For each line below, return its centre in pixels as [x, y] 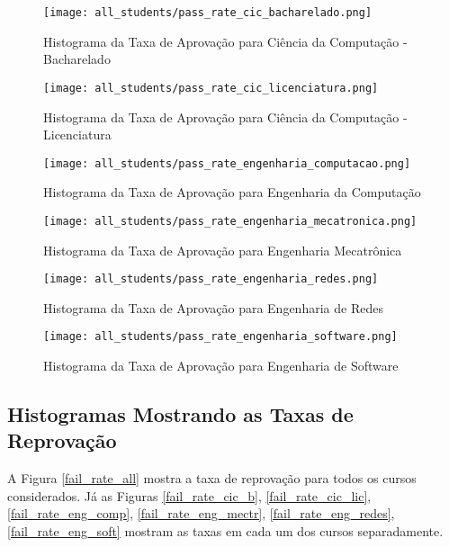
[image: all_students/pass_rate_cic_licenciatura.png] [211, 88]
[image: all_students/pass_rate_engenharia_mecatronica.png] [230, 221]
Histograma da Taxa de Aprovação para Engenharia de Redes [213, 307]
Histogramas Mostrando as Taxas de [180, 414]
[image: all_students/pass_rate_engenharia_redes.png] [211, 279]
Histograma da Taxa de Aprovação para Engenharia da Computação [232, 192]
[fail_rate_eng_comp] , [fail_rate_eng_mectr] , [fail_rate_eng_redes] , [201, 513]
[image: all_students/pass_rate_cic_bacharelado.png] [208, 13]
